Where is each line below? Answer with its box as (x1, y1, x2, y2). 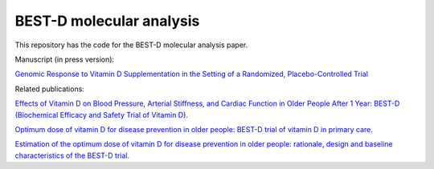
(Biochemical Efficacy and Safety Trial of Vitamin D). (14, 110, 189, 119)
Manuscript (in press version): (14, 54, 115, 64)
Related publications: (14, 84, 84, 94)
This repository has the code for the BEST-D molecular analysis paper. (14, 40, 248, 50)
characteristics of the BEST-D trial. (14, 151, 130, 160)
